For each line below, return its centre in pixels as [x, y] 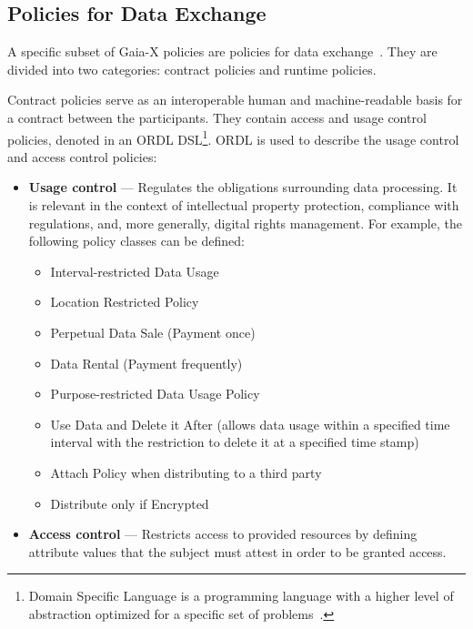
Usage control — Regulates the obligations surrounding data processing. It [243, 187]
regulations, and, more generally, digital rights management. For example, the [245, 223]
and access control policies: [82, 156]
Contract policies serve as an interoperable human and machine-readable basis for [235, 100]
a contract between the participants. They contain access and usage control [217, 117]
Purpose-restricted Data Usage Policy [155, 394]
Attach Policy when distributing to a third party [186, 472]
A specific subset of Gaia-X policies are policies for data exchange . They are [222, 51]
